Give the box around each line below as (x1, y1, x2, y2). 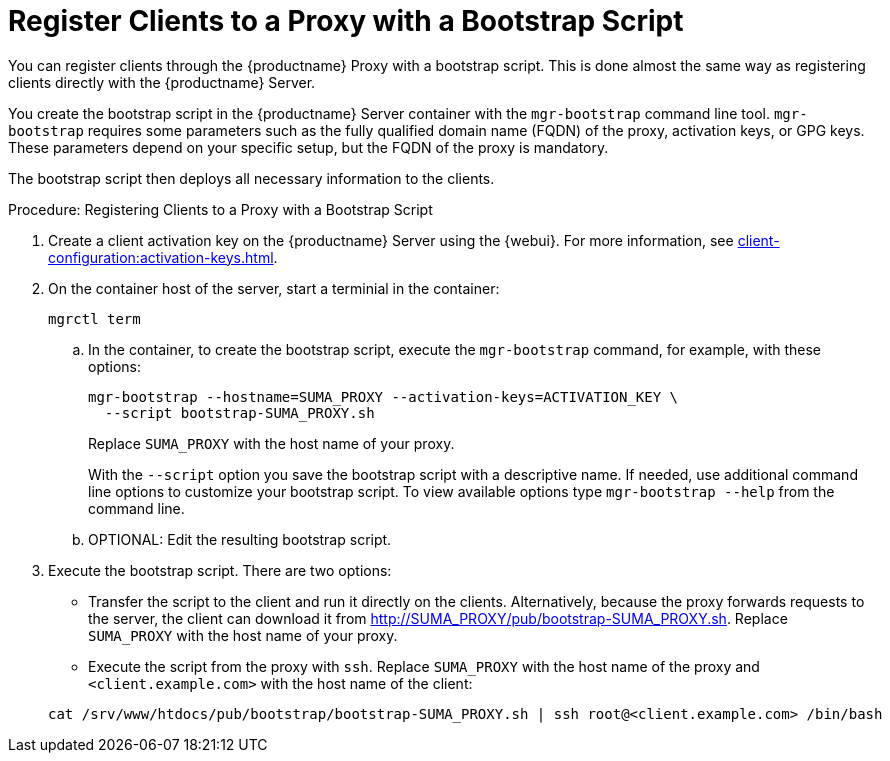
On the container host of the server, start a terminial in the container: (48, 279, 500, 297)
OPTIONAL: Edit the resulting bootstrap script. (88, 530, 392, 548)
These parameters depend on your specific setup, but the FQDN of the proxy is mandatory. (8, 138, 609, 156)
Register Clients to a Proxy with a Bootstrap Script (8, 4, 684, 38)
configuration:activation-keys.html (48, 248, 274, 266)
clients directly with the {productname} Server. (8, 73, 316, 91)
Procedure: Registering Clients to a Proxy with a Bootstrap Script (8, 200, 433, 218)
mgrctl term (48, 310, 141, 327)
